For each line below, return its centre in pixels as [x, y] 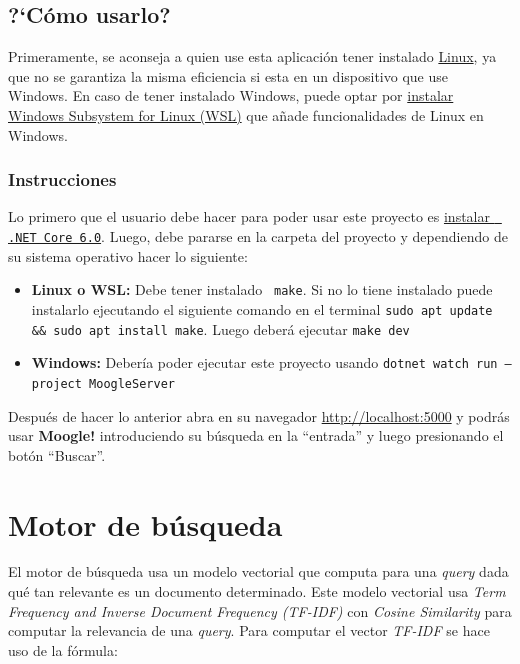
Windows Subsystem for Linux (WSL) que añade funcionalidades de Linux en [246, 114]
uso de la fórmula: [63, 649]
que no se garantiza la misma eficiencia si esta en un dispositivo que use [228, 75]
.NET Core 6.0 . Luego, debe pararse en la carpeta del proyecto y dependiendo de [258, 236]
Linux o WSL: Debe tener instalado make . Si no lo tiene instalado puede [262, 289]
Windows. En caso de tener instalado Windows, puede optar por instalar [231, 95]
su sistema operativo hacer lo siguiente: [128, 255]
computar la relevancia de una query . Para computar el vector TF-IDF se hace [249, 630]
